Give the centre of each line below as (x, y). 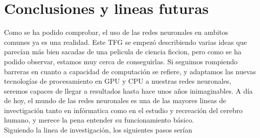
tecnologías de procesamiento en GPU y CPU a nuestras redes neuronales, (118, 81)
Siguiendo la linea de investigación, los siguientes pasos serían (98, 130)
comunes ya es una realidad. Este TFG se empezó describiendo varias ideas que (125, 42)
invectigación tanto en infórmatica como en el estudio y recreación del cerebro (123, 110)
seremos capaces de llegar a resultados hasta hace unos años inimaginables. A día (128, 90)
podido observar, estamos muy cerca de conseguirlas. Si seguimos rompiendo (121, 61)
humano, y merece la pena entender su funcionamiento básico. (99, 120)
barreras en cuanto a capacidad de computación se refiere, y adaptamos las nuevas (130, 71)
